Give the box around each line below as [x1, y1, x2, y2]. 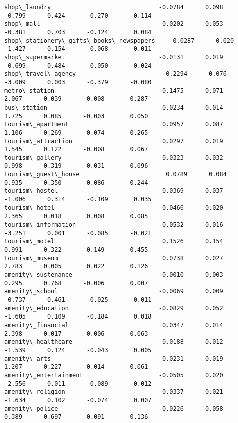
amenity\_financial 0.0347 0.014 [4, 321, 223, 329]
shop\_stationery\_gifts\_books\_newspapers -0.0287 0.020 [4, 37, 234, 44]
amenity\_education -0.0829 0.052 [4, 304, 223, 312]
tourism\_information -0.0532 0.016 [4, 221, 223, 229]
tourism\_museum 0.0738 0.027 [4, 254, 223, 262]
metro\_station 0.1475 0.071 [4, 87, 223, 94]
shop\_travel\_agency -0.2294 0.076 [4, 70, 227, 78]
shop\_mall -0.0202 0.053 [4, 20, 223, 28]
